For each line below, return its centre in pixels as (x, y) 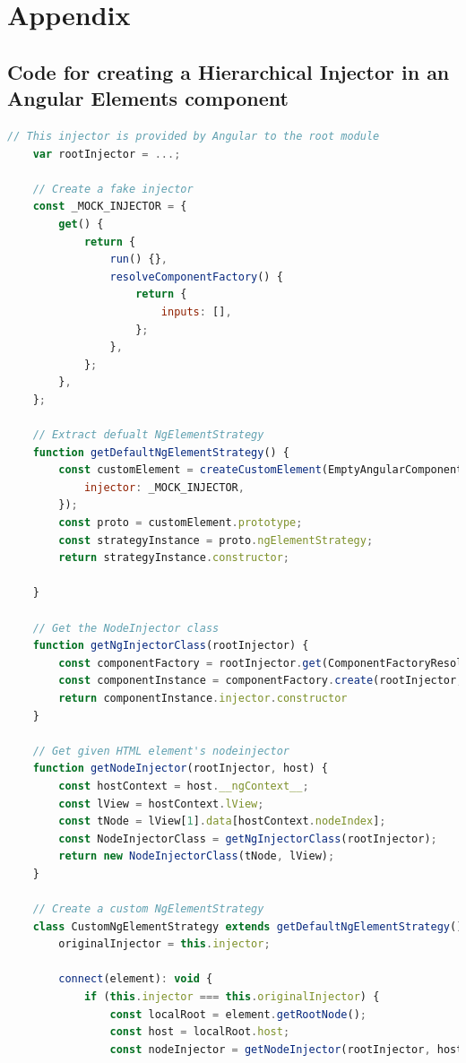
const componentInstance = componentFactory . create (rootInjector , (261, 681)
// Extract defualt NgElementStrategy (148, 435)
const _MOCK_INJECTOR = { (110, 207)
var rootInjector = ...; (107, 154)
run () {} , (138, 259)
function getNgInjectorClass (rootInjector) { (171, 646)
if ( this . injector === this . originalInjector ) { (232, 997)
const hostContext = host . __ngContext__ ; (184, 786)
